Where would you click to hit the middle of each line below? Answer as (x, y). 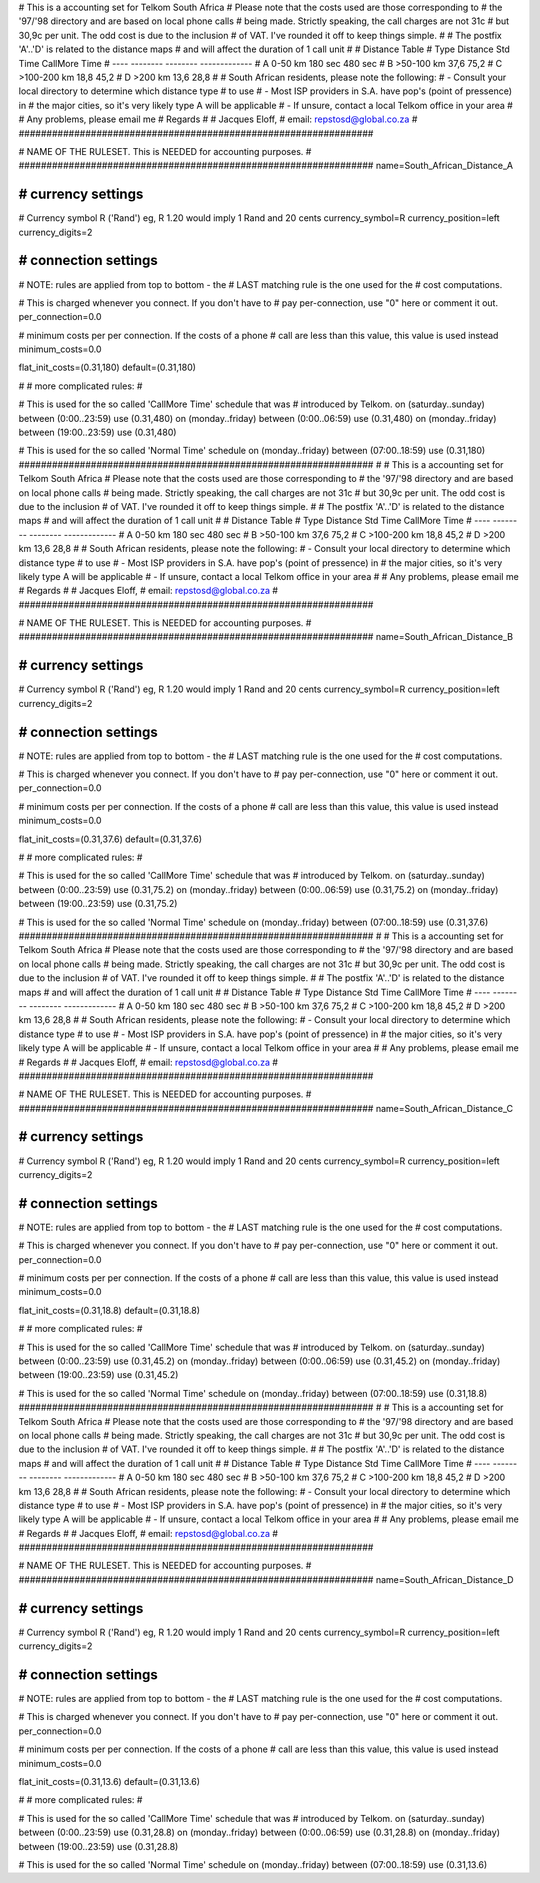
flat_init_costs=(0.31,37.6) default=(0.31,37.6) (110, 839)
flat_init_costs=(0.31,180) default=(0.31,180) (107, 367)
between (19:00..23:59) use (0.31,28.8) (98, 1846)
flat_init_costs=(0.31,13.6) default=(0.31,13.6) (109, 1782)
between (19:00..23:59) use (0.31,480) (97, 432)
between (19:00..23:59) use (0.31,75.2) (98, 904)
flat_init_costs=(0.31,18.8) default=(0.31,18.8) (109, 1310)
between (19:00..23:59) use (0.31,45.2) (98, 1375)
